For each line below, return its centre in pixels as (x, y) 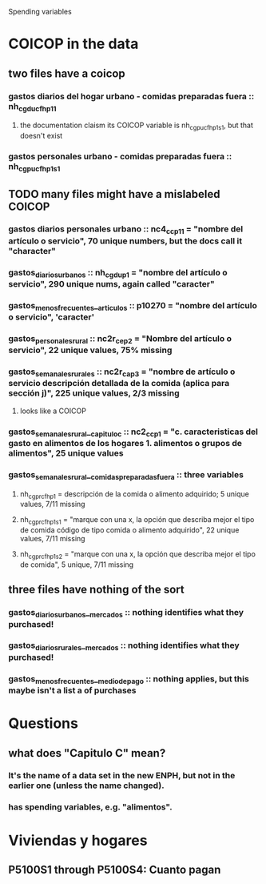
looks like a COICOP (53, 411)
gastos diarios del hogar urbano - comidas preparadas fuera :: (131, 96)
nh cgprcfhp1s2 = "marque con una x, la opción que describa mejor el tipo (137, 555)
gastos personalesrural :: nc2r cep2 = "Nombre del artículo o (120, 340)
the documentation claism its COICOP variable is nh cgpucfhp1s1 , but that (137, 126)
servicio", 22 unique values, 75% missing (90, 350)
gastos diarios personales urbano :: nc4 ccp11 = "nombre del (126, 230)
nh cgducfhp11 (32, 106)
